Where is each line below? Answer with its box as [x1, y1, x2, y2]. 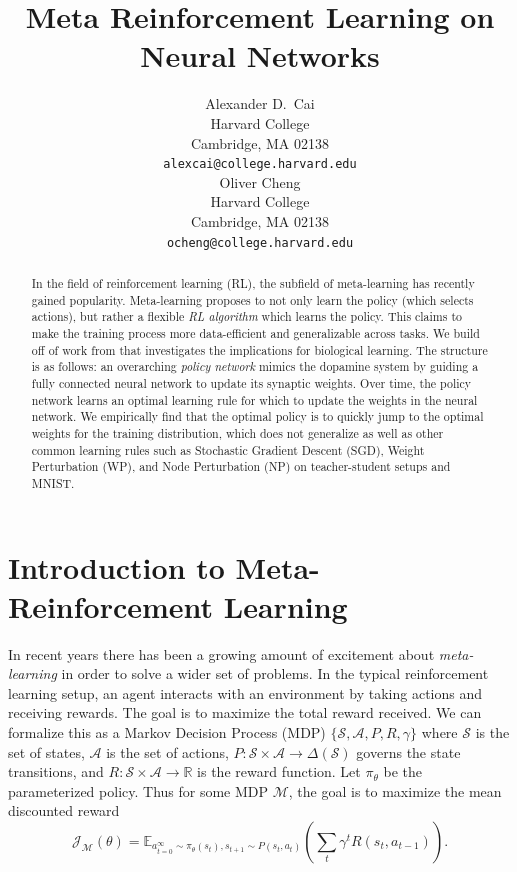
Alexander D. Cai [205, 93, 315, 114]
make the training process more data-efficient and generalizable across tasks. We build [31, 324, 480, 341]
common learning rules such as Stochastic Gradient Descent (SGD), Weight [31, 441, 425, 458]
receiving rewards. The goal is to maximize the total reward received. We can [8, 702, 482, 723]
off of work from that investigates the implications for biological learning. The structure [31, 341, 488, 358]
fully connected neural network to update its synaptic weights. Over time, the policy [31, 374, 472, 391]
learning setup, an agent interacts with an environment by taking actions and [8, 682, 483, 703]
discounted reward [8, 800, 120, 821]
